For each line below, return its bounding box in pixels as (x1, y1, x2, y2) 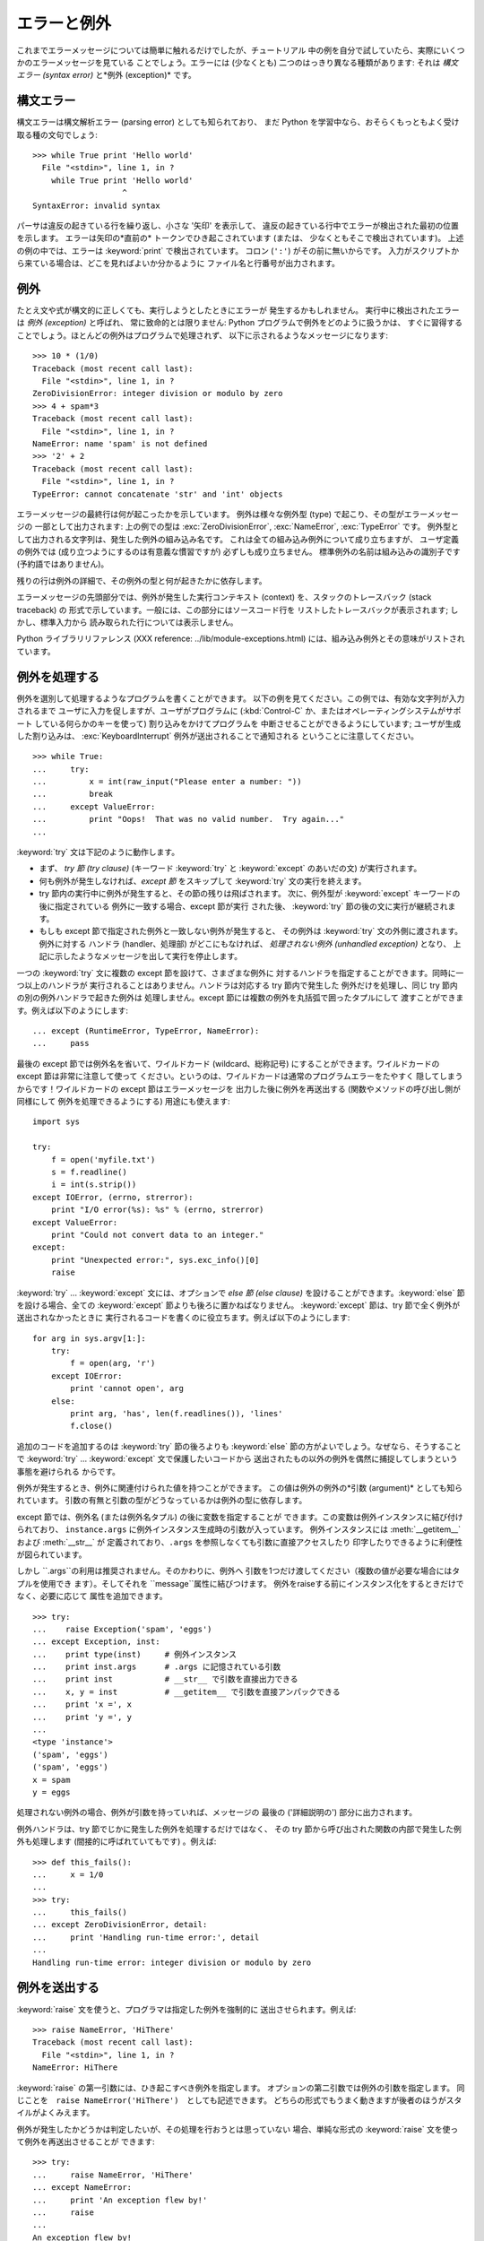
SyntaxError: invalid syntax (32, 200, 160, 211)
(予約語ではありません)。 (16, 558, 109, 569)
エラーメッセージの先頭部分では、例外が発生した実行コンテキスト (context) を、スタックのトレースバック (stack (16, 592, 432, 602)
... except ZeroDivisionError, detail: (32, 1919, 208, 1930)
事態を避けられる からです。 (16, 1466, 121, 1476)
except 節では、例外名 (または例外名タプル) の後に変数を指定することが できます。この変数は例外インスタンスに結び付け (16, 1511, 463, 1522)
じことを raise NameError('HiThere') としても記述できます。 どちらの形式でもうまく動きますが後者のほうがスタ (16, 2094, 462, 2106)
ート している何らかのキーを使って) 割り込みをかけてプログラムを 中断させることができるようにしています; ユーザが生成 (16, 718, 462, 729)
